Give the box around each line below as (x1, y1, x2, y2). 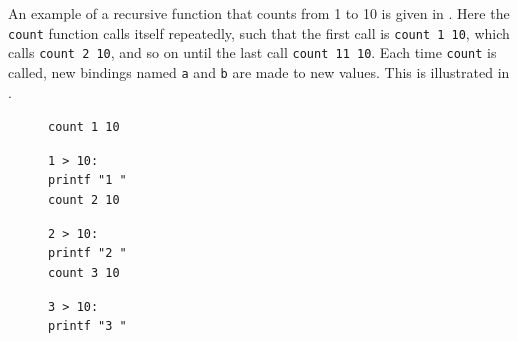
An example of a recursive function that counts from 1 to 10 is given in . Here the (8, 3, 510, 23)
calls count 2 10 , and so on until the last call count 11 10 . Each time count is (8, 42, 497, 63)
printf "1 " (48, 173, 127, 188)
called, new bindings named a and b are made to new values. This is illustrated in (8, 61, 510, 82)
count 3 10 (48, 266, 120, 281)
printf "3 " (48, 319, 127, 334)
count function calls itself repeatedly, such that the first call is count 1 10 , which (8, 22, 510, 43)
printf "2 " (48, 246, 127, 261)
